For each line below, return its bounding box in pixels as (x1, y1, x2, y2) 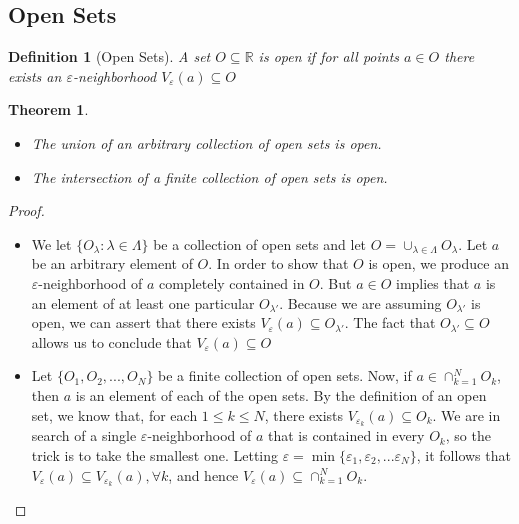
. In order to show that (208, 253, 349, 274)
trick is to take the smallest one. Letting (31, 444, 278, 465)
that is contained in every (268, 425, 425, 446)
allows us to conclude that (31, 331, 192, 352)
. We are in (432, 404, 501, 425)
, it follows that (416, 444, 511, 465)
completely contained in (158, 272, 305, 293)
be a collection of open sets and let (153, 233, 367, 254)
